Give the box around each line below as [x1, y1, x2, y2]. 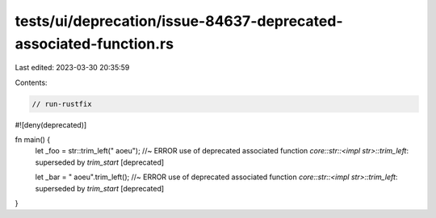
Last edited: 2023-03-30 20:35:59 [15, 63, 130, 73]
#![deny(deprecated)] [15, 119, 87, 129]
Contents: [15, 78, 48, 87]
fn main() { [15, 135, 51, 145]
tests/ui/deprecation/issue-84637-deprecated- [15, 12, 343, 30]
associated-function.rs [15, 35, 174, 52]
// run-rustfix [31, 99, 92, 108]
